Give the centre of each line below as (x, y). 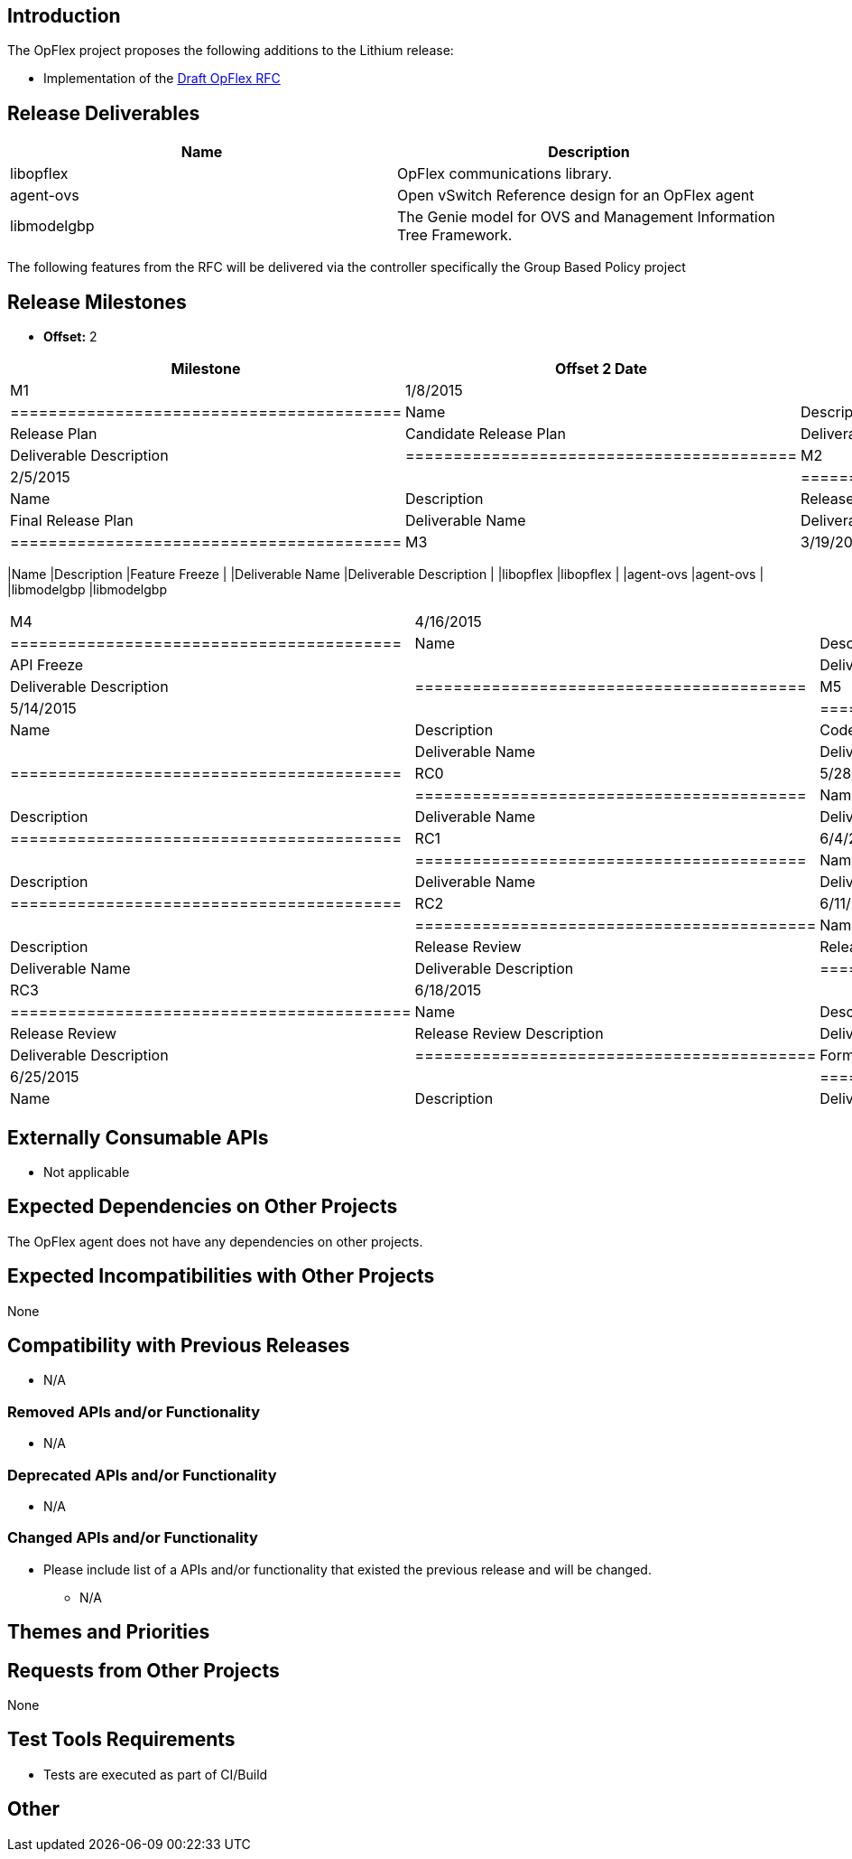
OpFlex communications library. (505, 174)
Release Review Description (509, 1034)
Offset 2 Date (601, 369)
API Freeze (47, 665)
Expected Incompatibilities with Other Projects (221, 1276)
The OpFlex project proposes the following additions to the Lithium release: (231, 51)
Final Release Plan (72, 521)
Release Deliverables (104, 113)
